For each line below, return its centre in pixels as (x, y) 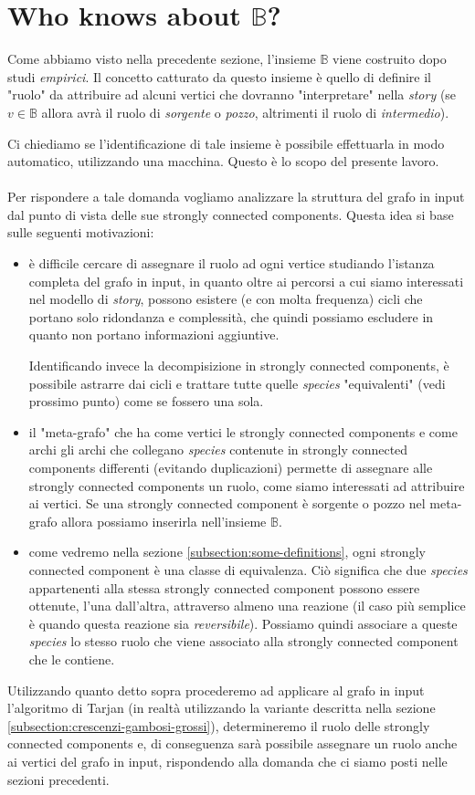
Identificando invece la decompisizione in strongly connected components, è (239, 366)
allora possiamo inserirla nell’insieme (164, 521)
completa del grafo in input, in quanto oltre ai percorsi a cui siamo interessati (246, 281)
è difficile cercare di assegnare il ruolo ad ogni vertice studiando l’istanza (232, 263)
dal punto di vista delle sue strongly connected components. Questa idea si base (231, 214)
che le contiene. (72, 659)
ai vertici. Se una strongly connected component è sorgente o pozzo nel (227, 503)
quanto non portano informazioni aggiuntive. (154, 335)
